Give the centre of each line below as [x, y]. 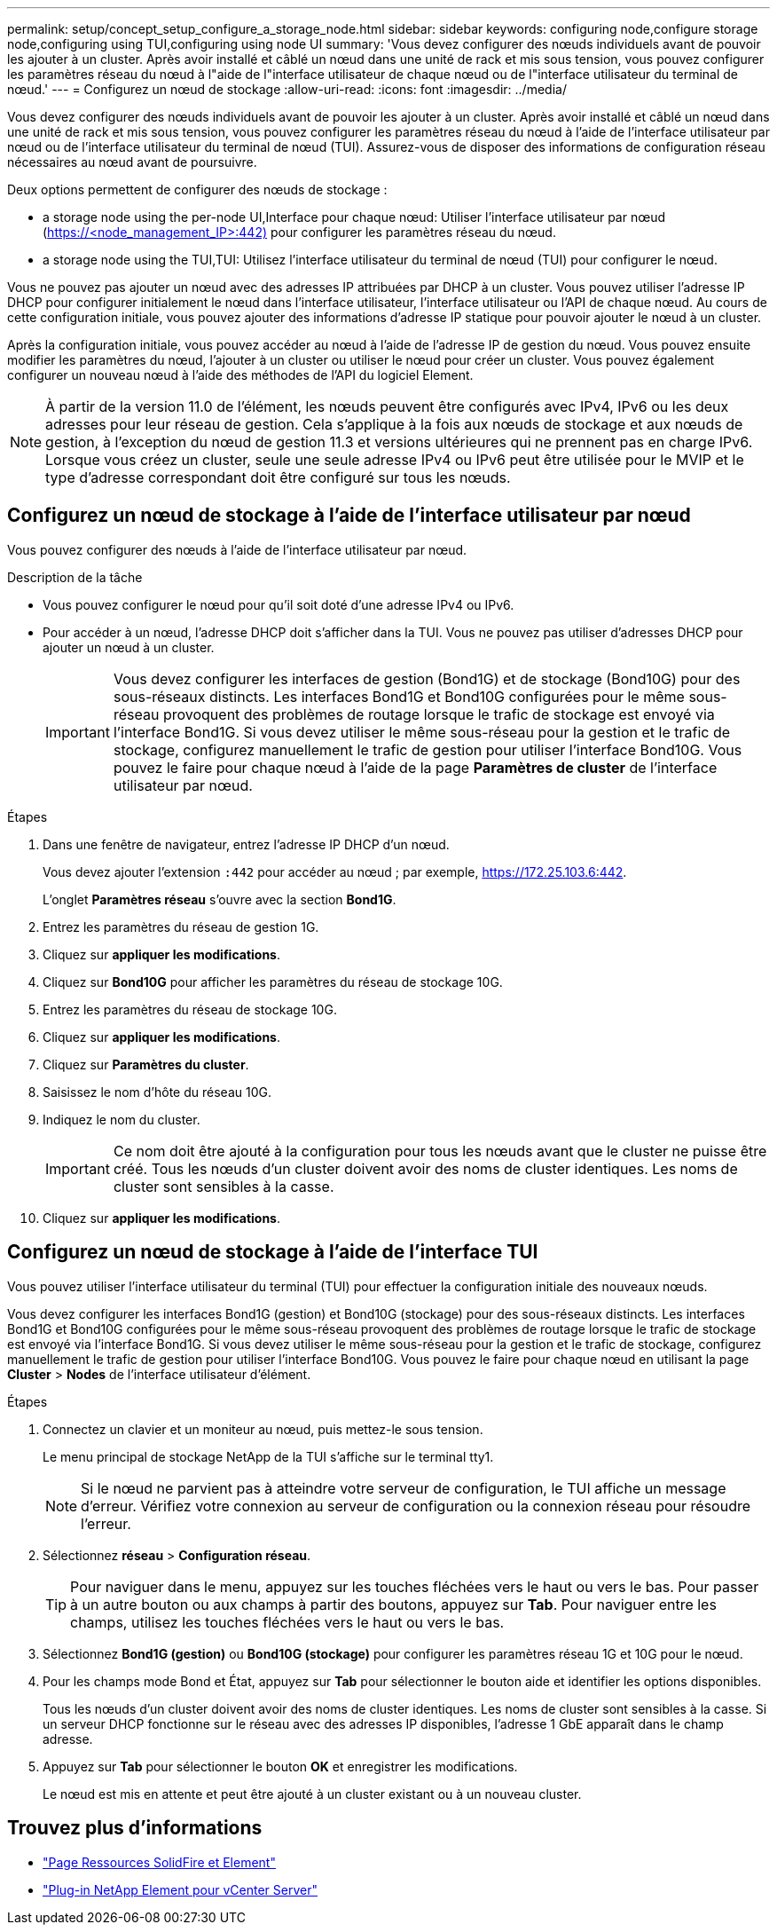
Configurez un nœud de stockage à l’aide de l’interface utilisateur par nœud [349, 516]
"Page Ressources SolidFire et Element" [159, 1862]
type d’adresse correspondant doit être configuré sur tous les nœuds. [278, 477]
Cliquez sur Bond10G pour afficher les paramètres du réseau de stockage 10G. [273, 982]
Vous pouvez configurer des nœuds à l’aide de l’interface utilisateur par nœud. [237, 549]
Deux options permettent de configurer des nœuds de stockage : [197, 189]
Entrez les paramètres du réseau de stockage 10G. [190, 1009]
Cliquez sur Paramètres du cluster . [146, 1064]
